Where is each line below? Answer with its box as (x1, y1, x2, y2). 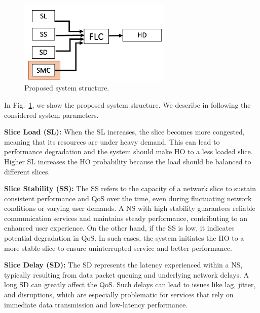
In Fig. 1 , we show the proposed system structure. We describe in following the (4, 99, 251, 110)
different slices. (4, 166, 50, 176)
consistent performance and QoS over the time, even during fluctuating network (4, 193, 252, 203)
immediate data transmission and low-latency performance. (4, 299, 188, 309)
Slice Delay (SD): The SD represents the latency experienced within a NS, (4, 259, 243, 270)
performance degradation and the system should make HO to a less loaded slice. (4, 146, 253, 157)
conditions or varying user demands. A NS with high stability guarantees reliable (4, 203, 255, 213)
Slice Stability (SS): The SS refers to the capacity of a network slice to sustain (4, 183, 256, 194)
